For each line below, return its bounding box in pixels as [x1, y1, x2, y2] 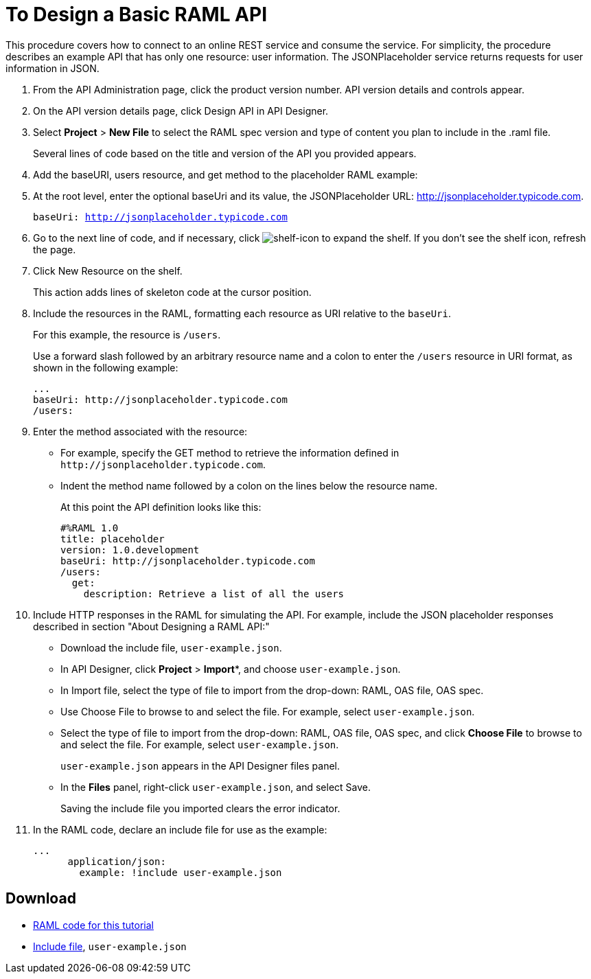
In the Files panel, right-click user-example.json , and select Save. [60, 781, 371, 793]
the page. [33, 243, 76, 255]
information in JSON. [5, 62, 100, 74]
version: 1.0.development [60, 544, 200, 555]
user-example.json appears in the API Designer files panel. [60, 759, 340, 772]
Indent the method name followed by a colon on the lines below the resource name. [60, 479, 438, 492]
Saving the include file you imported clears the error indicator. [60, 802, 340, 814]
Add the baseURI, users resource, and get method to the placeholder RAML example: [33, 168, 418, 181]
